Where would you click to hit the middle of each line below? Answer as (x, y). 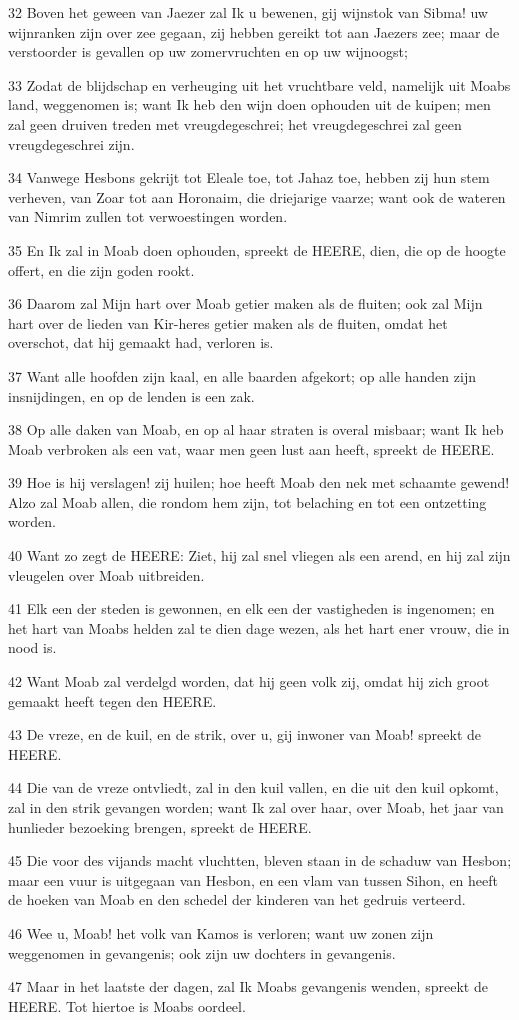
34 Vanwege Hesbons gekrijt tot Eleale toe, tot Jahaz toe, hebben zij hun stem (249, 177)
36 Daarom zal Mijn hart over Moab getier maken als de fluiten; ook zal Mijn (245, 303)
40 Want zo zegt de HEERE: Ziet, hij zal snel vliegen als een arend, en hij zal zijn (259, 555)
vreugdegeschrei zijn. (71, 143)
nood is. (32, 647)
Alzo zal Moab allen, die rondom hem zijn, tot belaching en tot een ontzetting (247, 501)
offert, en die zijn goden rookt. (101, 269)
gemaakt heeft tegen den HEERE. (112, 700)
